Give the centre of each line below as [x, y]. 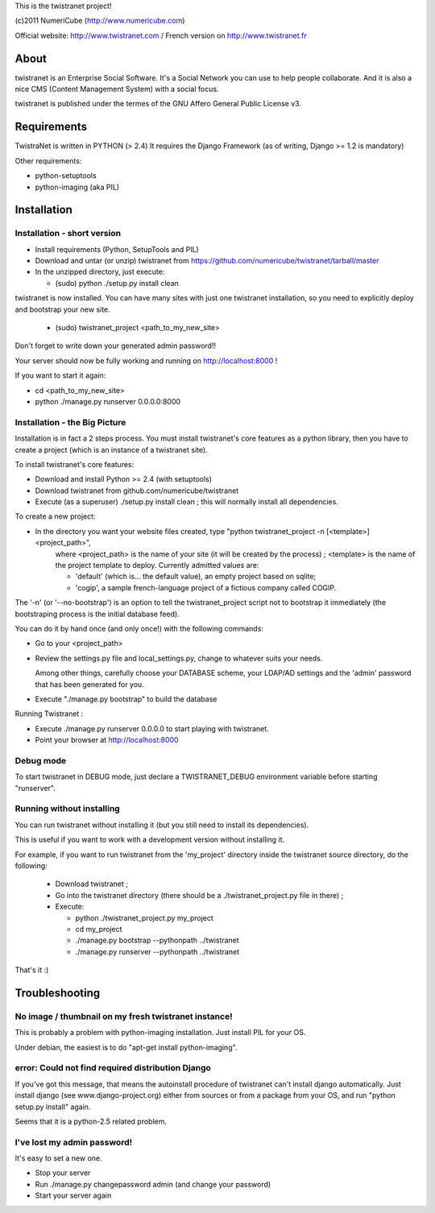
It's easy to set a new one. [58, 1158]
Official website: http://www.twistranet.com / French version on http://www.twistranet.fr [161, 35]
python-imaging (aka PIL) [77, 187]
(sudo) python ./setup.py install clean [117, 283]
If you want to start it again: [60, 375]
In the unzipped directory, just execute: [100, 272]
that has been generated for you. [89, 684]
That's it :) [32, 970]
